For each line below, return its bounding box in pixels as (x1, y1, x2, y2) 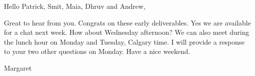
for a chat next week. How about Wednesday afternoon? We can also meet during (4, 27, 249, 37)
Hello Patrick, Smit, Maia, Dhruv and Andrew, (4, 1, 146, 11)
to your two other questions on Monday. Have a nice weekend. (4, 46, 190, 56)
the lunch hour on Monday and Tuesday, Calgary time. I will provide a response (4, 36, 245, 47)
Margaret (4, 62, 32, 73)
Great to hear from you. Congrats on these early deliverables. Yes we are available (4, 17, 251, 27)
